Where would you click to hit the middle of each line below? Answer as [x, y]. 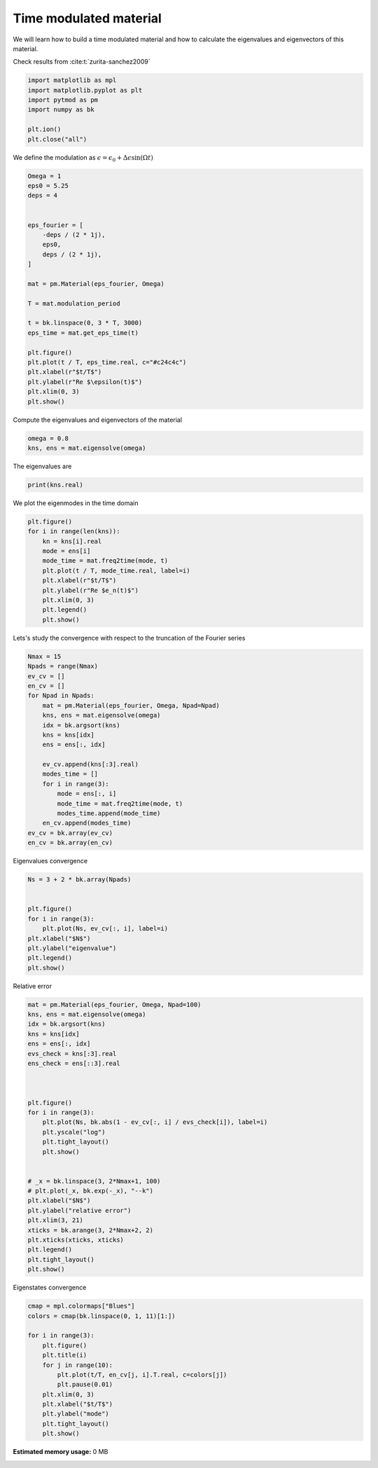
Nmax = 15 [44, 656]
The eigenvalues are [42, 466]
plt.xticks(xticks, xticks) [76, 1240]
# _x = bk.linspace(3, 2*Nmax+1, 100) [94, 1181]
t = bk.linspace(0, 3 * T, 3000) [85, 323]
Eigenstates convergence [50, 1288]
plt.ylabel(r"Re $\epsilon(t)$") [85, 382]
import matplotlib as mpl [72, 80]
